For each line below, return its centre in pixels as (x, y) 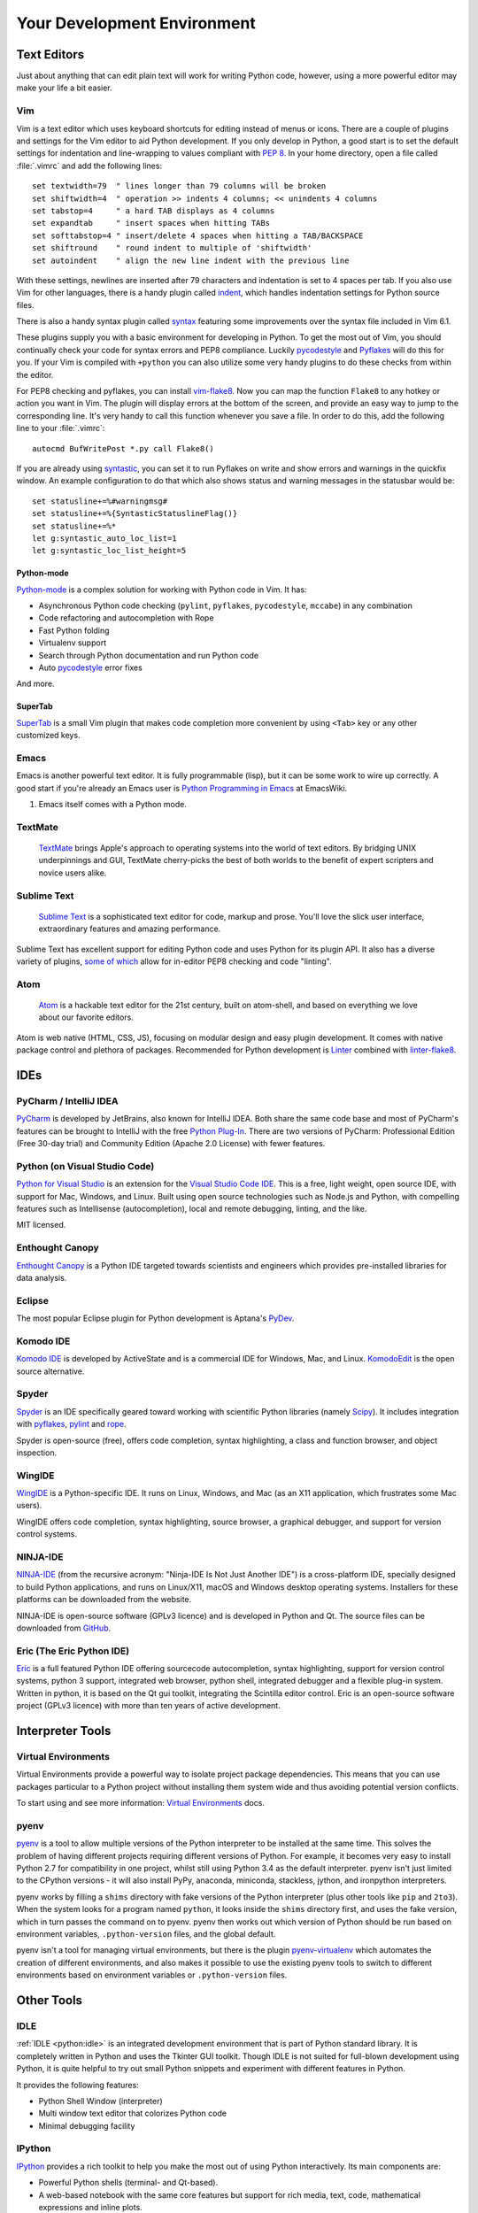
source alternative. (50, 1371)
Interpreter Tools (64, 1731)
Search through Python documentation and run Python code (149, 655)
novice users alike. (73, 873)
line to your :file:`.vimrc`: (61, 428)
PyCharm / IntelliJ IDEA (67, 1100)
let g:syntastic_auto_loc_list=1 (104, 538)
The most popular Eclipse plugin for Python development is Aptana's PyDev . (155, 1318)
